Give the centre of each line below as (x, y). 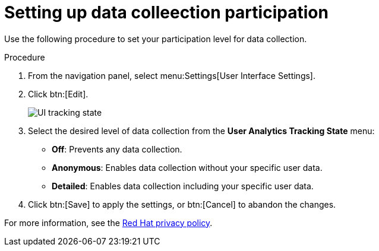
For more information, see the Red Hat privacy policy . (108, 223)
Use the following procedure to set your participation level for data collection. (156, 39)
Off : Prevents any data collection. (117, 149)
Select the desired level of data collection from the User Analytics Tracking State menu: (201, 131)
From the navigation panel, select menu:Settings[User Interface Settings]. (172, 75)
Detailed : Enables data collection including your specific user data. (183, 186)
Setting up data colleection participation (166, 12)
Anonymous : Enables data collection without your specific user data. (187, 167)
